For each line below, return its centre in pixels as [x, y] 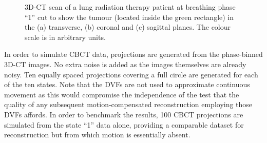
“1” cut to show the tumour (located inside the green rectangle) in [129, 17]
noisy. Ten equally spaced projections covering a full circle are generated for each [131, 74]
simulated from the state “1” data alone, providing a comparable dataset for [124, 124]
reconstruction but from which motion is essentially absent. [97, 135]
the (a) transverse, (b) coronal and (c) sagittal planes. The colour [128, 27]
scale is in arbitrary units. [65, 37]
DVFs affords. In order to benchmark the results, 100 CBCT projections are [124, 114]
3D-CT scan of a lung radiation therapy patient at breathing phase [130, 7]
